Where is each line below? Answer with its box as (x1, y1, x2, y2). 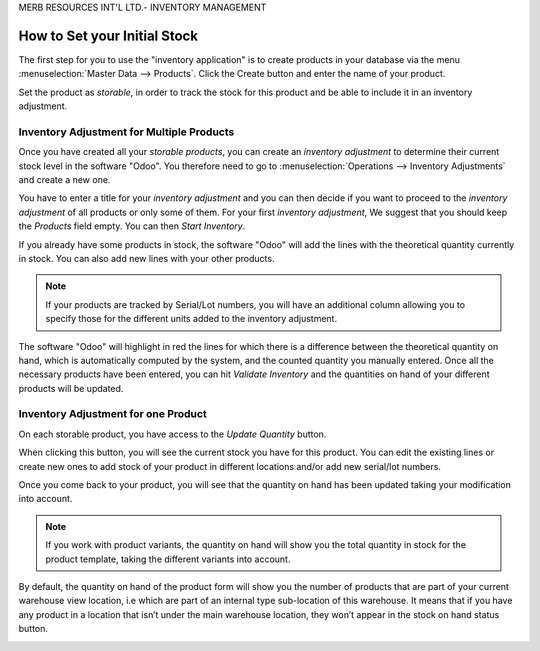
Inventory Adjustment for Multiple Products (18, 125, 235, 139)
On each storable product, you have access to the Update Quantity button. (18, 428, 327, 440)
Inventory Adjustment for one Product (18, 407, 207, 421)
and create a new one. (18, 174, 111, 185)
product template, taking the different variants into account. (45, 553, 291, 565)
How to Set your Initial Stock (18, 27, 199, 44)
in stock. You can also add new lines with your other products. (18, 252, 275, 264)
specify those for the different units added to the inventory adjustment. (45, 313, 338, 325)
